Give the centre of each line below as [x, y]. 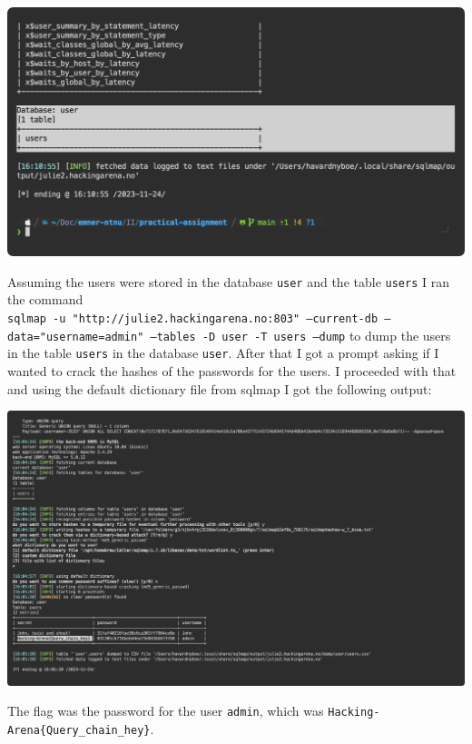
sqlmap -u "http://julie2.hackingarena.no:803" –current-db [193, 318]
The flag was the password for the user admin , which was [166, 711]
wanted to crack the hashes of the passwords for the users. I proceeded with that [232, 370]
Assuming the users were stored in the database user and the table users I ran [228, 281]
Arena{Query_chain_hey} [79, 731]
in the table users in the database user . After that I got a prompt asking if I [223, 353]
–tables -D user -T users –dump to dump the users [300, 335]
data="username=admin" [76, 337]
